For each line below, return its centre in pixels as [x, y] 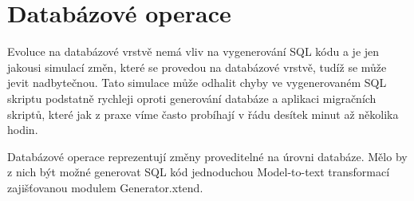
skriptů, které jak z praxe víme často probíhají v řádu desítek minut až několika [203, 114]
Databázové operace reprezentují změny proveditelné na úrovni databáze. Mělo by [207, 156]
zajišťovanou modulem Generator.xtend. [105, 187]
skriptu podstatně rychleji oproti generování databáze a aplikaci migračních [192, 98]
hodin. [23, 130]
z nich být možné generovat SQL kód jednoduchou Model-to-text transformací [199, 172]
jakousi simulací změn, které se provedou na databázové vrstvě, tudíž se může [197, 67]
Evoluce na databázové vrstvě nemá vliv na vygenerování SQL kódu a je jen [193, 51]
